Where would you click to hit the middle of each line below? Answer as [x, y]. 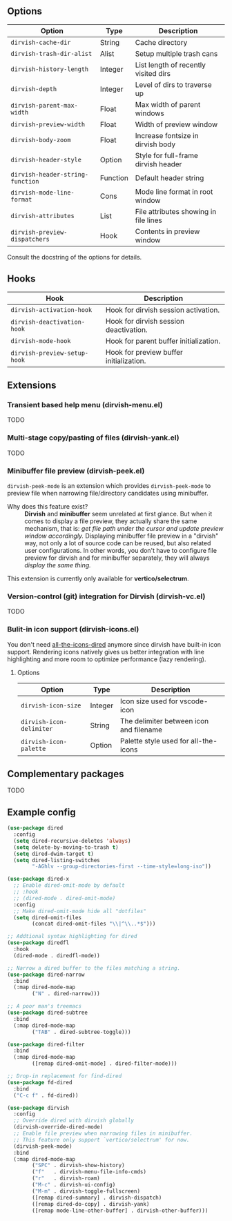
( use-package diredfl [38, 943]
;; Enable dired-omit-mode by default [69, 886]
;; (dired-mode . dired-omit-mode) [65, 898]
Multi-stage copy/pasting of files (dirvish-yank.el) [93, 438]
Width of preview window [176, 124]
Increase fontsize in [167, 135]
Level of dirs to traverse [173, 84]
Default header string [170, 177]
